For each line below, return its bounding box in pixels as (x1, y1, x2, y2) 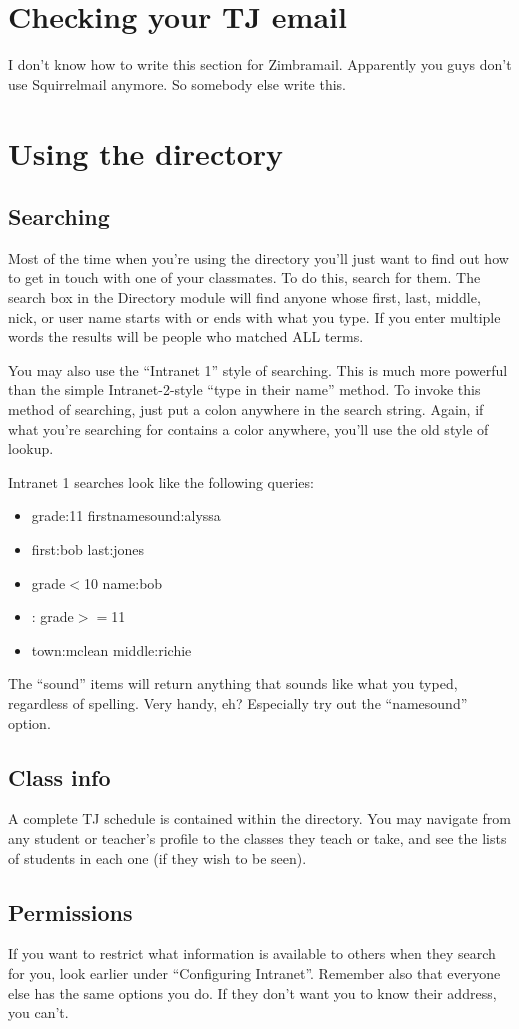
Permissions (8, 896, 133, 927)
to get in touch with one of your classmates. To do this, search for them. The (8, 267, 481, 288)
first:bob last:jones (31, 539, 145, 560)
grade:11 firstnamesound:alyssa (31, 505, 221, 526)
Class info (8, 761, 111, 792)
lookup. (8, 438, 54, 459)
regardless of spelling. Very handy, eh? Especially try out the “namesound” (8, 692, 468, 713)
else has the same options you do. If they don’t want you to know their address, (8, 982, 497, 1003)
